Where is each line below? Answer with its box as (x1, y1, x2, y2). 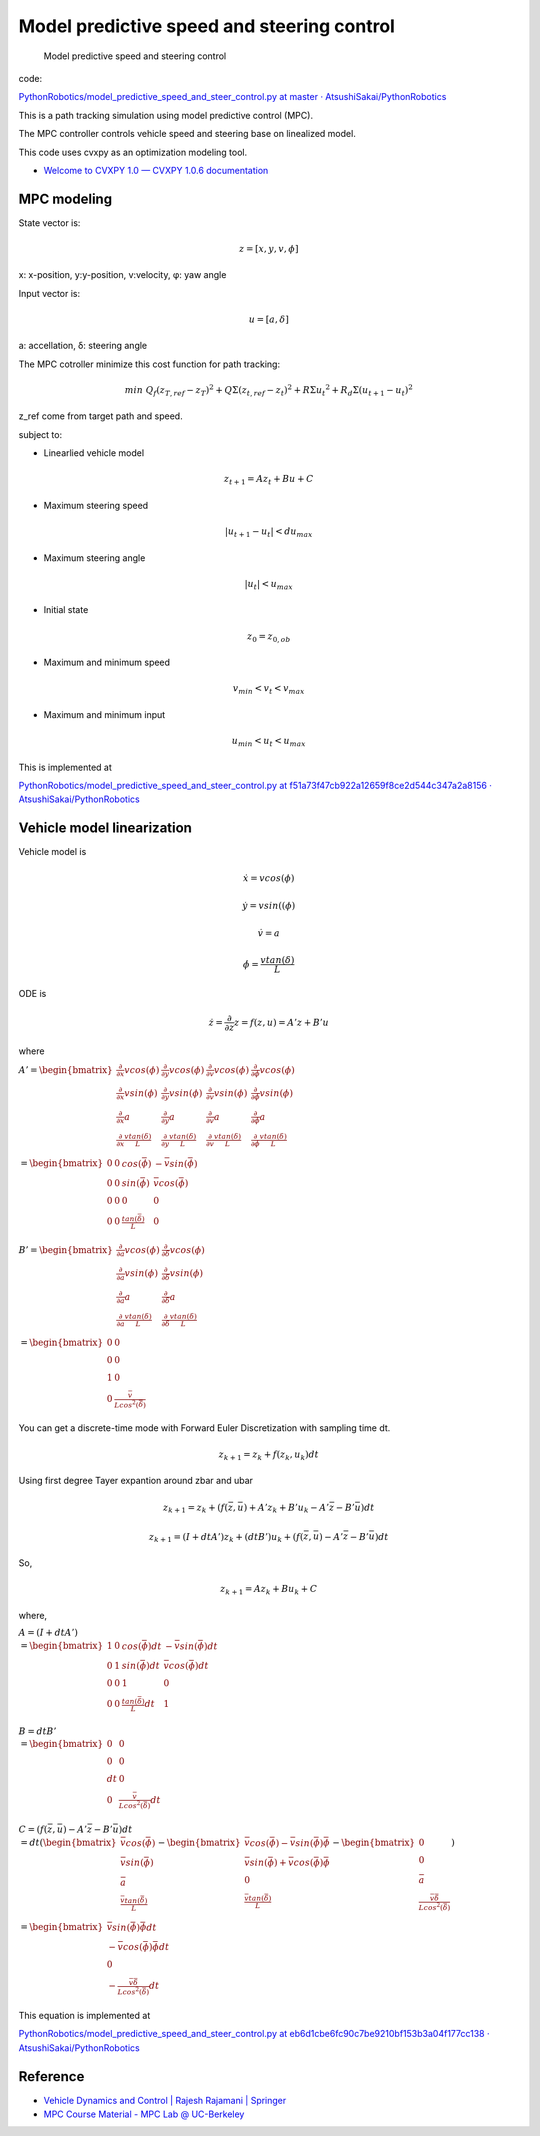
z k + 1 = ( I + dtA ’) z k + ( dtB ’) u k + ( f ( (148, 1531, 304, 1545)
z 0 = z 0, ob (246, 630, 291, 644)
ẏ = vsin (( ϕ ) (241, 900, 296, 911)
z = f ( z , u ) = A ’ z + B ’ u (233, 1016, 330, 1028)
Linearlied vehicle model (43, 447, 145, 459)
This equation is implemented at (18, 2009, 151, 2021)
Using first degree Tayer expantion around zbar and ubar (18, 1475, 254, 1487)
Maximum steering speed (43, 499, 149, 511)
